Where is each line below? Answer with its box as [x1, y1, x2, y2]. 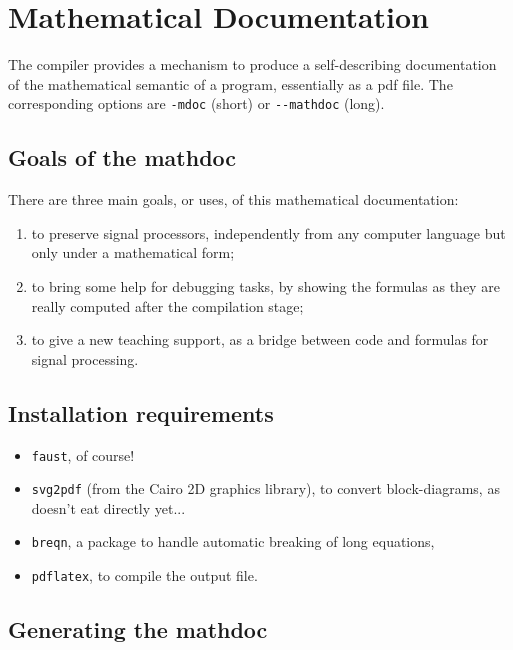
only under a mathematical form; [31, 242, 235, 263]
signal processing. [31, 348, 139, 369]
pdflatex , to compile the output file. [31, 565, 258, 586]
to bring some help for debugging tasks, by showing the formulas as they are [31, 275, 500, 296]
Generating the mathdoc [8, 614, 268, 645]
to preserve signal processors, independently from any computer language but [31, 222, 506, 243]
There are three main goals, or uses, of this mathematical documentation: [8, 189, 459, 210]
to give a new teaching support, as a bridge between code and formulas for [31, 329, 489, 350]
